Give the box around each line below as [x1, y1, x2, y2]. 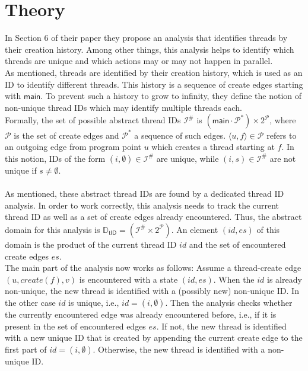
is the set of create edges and [14, 129, 119, 141]
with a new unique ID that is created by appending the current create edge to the [5, 331, 303, 344]
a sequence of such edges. [134, 129, 226, 141]
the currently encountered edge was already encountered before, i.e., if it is [5, 308, 277, 320]
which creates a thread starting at [151, 140, 275, 153]
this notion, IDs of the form [5, 152, 106, 164]
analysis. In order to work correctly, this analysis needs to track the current [5, 199, 279, 211]
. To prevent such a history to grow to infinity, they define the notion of [40, 89, 302, 102]
